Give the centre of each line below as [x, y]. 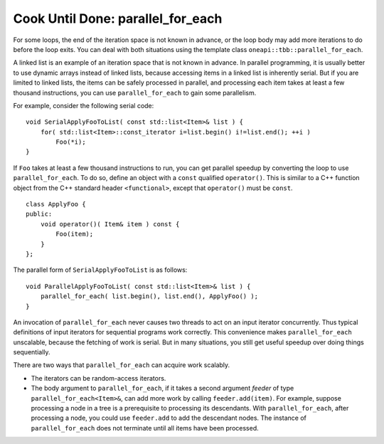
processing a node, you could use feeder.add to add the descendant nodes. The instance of [169, 418]
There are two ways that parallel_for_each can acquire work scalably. [122, 365]
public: [39, 214]
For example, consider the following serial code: [84, 105]
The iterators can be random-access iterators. [98, 378]
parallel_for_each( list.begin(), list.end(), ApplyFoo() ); [149, 296]
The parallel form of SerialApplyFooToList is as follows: [100, 270]
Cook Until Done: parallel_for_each [118, 18]
